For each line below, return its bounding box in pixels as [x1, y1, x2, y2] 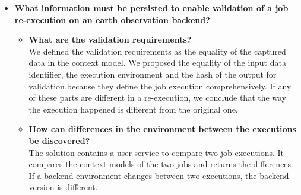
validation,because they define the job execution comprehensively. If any [28, 79, 292, 92]
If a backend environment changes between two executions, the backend [28, 169, 289, 181]
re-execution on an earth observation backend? [14, 13, 210, 25]
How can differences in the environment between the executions [28, 123, 296, 135]
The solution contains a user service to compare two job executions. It [28, 146, 284, 158]
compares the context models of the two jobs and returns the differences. [28, 158, 293, 170]
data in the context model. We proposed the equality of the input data [28, 56, 286, 69]
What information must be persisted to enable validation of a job [14, 2, 289, 14]
